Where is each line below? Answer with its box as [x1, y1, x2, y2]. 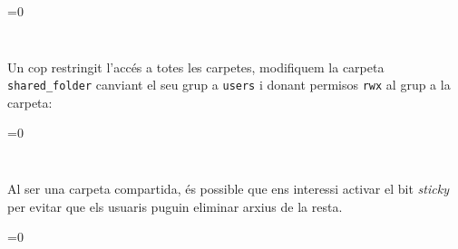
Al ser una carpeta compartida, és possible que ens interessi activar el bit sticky [7, 179, 449, 198]
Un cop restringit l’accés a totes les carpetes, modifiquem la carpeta [7, 57, 385, 76]
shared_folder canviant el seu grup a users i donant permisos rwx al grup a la [7, 75, 451, 94]
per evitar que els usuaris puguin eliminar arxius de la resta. [7, 196, 343, 215]
